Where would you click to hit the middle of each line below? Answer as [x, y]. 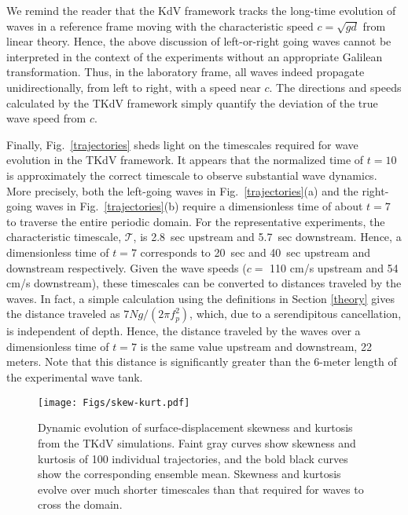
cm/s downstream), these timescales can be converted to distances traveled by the [204, 283]
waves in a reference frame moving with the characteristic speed [160, 26]
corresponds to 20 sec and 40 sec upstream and [255, 252]
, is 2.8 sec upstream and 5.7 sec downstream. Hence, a [267, 237]
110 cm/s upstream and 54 [334, 267]
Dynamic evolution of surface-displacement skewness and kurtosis [195, 427]
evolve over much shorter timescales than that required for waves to [201, 489]
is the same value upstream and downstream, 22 [256, 346]
